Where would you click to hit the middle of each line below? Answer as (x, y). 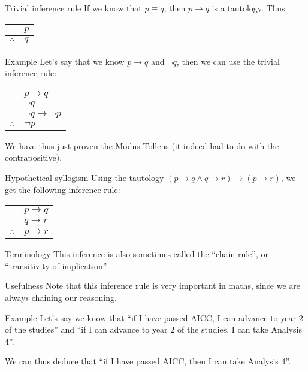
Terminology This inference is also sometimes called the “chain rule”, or (137, 254)
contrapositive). (34, 157)
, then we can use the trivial (228, 61)
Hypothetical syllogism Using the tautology (84, 177)
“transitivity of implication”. (57, 265)
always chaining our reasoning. (61, 297)
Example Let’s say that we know (65, 61)
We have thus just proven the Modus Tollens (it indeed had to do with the (142, 145)
